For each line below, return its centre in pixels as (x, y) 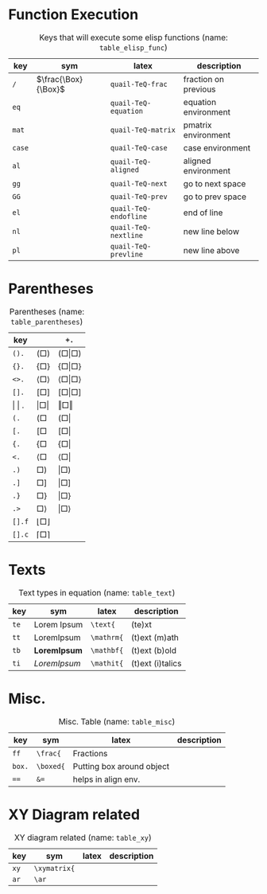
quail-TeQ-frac (139, 84)
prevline (127, 254)
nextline (127, 235)
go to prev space (215, 197)
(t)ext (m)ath (155, 637)
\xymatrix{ (54, 868)
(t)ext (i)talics (156, 663)
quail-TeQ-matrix (143, 130)
